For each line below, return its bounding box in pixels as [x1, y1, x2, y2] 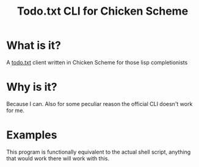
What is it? [6, 38, 62, 52]
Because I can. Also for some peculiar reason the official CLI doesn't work [6, 100, 193, 107]
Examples [6, 128, 57, 142]
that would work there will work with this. [6, 154, 110, 162]
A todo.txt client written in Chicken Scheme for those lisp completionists [6, 59, 188, 66]
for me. [6, 107, 24, 114]
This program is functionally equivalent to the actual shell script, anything [6, 148, 191, 155]
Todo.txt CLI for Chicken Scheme [16, 4, 189, 18]
